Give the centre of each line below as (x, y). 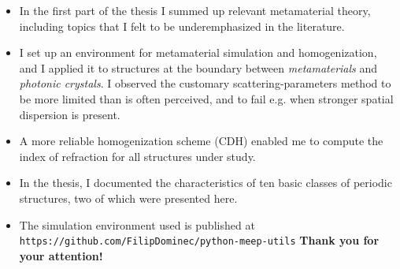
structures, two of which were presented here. (128, 198)
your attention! (61, 255)
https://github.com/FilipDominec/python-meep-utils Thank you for (199, 240)
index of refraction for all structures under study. (137, 156)
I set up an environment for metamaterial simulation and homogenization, (198, 52)
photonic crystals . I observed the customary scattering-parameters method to (205, 83)
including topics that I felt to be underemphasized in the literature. (182, 26)
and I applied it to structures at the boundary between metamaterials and (198, 67)
